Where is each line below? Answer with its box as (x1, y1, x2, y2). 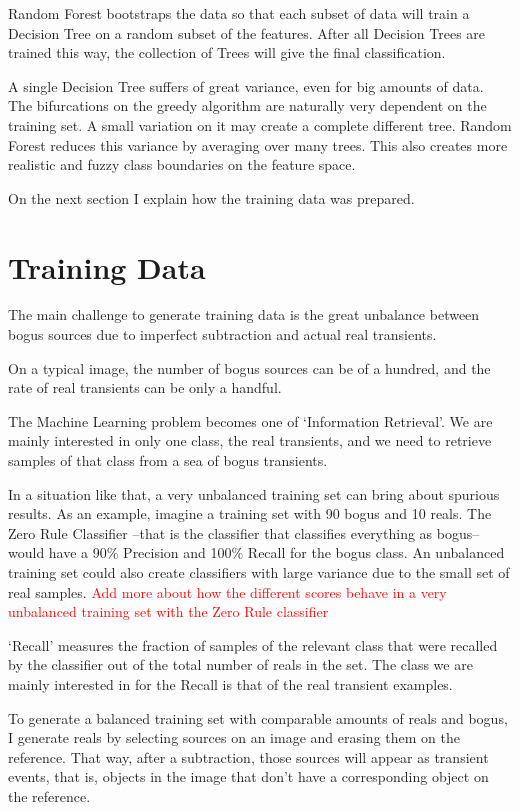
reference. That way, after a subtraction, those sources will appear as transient (8, 746, 489, 767)
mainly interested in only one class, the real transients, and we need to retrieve (8, 430, 492, 451)
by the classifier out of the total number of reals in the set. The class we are (8, 654, 473, 675)
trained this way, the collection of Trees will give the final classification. (8, 42, 446, 63)
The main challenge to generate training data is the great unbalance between (8, 304, 480, 325)
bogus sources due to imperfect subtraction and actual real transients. (8, 324, 437, 345)
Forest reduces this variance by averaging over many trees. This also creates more (8, 134, 508, 155)
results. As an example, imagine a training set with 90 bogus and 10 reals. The (8, 503, 492, 524)
